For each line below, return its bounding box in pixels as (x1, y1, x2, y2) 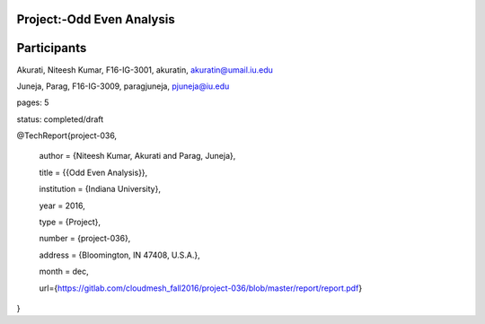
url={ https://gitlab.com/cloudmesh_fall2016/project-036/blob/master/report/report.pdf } (39, 283, 363, 293)
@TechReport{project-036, (16, 130, 117, 141)
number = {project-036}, (39, 233, 131, 244)
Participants (16, 40, 87, 56)
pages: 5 (16, 97, 49, 108)
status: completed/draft (16, 113, 104, 125)
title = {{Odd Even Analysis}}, (39, 167, 148, 178)
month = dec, (39, 266, 89, 277)
